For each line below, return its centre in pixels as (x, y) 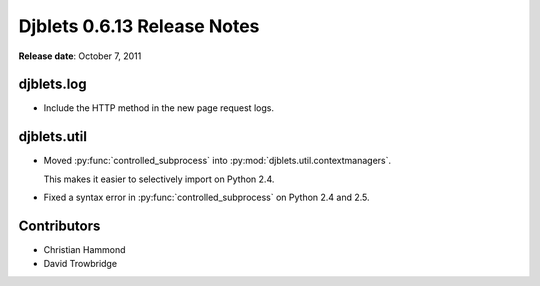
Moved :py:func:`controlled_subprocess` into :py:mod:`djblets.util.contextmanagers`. (217, 161)
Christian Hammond (84, 250)
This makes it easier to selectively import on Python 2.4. (159, 179)
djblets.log (52, 84)
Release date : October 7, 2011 (80, 56)
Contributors (59, 225)
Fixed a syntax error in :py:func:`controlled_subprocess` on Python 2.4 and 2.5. (206, 197)
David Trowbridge (80, 264)
